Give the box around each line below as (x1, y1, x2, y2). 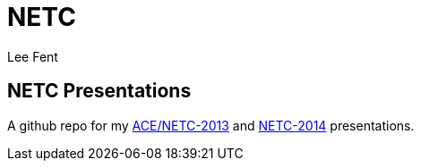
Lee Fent (7, 48, 58, 64)
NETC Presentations (7, 80, 192, 103)
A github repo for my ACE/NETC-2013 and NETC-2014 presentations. (7, 117, 415, 133)
